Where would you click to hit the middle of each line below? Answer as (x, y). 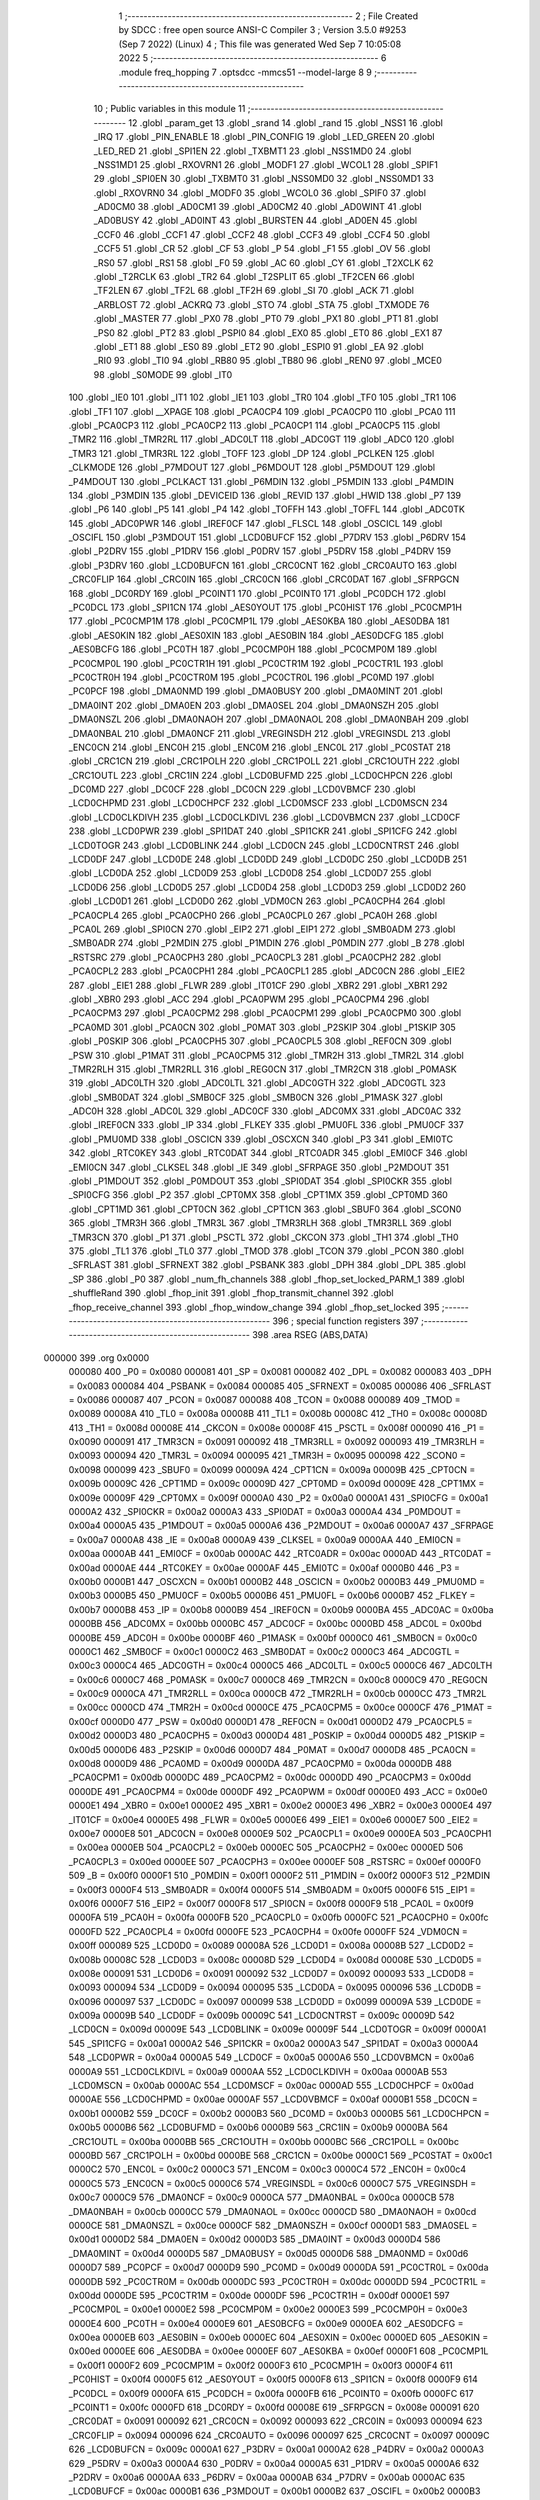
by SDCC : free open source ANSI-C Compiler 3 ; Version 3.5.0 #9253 (262, 30)
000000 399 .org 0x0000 (96, 1357)
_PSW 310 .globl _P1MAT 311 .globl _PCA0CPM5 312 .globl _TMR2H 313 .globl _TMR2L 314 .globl (266, 1055)
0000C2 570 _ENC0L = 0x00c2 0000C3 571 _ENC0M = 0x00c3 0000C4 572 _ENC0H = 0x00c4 (267, 2169)
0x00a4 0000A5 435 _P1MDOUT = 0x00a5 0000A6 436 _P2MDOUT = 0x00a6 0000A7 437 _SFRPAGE (281, 1526)
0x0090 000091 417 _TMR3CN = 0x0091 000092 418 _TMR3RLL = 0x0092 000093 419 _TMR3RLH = (276, 1442)
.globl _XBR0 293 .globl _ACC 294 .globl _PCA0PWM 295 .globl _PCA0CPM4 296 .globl (249, 999)
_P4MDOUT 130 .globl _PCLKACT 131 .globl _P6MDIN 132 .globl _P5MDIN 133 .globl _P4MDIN (261, 481)
